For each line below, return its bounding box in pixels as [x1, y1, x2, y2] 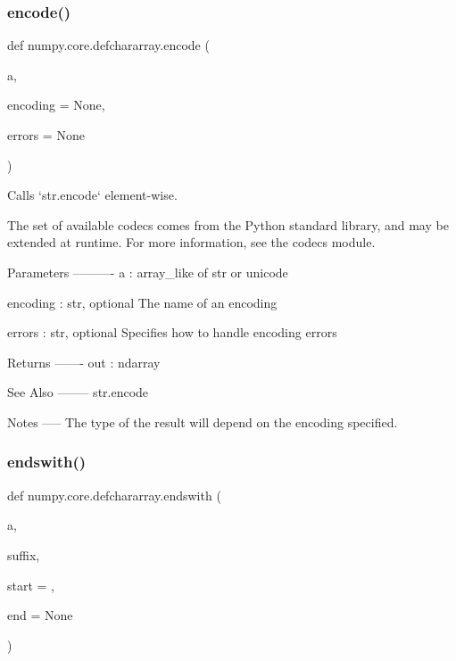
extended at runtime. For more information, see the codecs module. [7, 233, 376, 252]
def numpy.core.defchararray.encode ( [7, 36, 210, 54]
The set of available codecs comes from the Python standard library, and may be [7, 215, 449, 234]
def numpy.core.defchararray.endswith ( [7, 485, 221, 504]
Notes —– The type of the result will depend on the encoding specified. [7, 412, 398, 431]
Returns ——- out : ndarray [7, 352, 161, 371]
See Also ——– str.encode [7, 383, 149, 401]
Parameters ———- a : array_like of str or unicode [7, 262, 288, 281]
